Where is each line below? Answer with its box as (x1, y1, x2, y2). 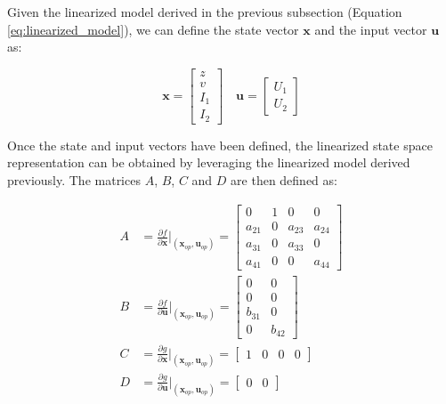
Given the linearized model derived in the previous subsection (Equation (7, 3, 402, 20)
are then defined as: (231, 171, 337, 189)
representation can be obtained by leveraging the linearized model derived (7, 153, 410, 172)
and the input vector (314, 20, 427, 38)
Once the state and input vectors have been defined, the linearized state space (7, 135, 433, 154)
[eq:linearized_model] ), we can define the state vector (7, 20, 299, 38)
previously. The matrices (7, 171, 141, 189)
